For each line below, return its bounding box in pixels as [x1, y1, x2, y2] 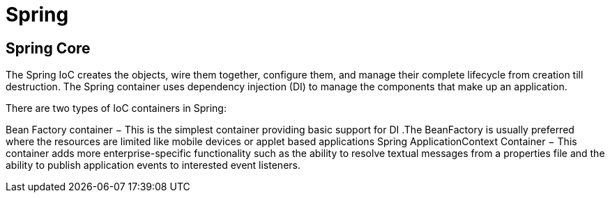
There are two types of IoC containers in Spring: [6, 102, 227, 115]
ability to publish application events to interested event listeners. [6, 159, 300, 172]
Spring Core [6, 39, 91, 57]
